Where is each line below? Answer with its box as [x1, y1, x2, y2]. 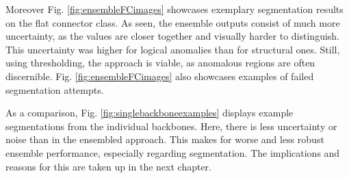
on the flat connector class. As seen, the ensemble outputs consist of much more [5, 15, 340, 29]
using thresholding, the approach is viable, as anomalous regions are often [5, 55, 315, 70]
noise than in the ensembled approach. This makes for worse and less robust [5, 132, 324, 147]
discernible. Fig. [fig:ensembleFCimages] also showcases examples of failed [5, 68, 314, 83]
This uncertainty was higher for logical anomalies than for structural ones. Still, [5, 42, 340, 56]
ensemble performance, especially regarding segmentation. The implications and [5, 145, 340, 160]
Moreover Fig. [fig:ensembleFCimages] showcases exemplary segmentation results [5, 2, 344, 16]
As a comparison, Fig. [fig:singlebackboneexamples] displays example [5, 105, 294, 120]
